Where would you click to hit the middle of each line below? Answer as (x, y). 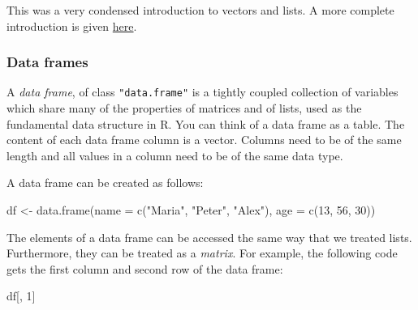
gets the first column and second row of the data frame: (145, 268)
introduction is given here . (72, 25)
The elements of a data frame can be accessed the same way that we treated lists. (209, 237)
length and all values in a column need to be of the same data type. (175, 155)
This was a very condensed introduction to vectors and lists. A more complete (200, 10)
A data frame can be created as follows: (105, 183)
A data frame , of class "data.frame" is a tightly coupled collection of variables (203, 92)
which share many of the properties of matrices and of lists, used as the (184, 108)
